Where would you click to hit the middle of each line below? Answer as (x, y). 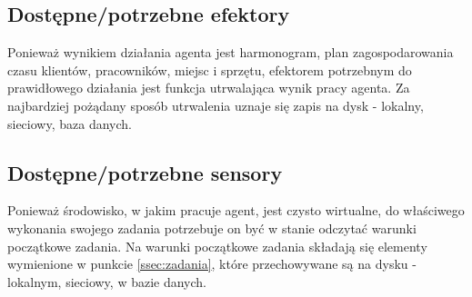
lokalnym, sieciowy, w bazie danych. (107, 281)
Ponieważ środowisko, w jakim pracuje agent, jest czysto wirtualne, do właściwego (236, 210)
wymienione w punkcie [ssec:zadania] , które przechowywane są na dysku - (212, 264)
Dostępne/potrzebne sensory (145, 172)
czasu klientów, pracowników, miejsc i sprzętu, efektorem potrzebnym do (210, 69)
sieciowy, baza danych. (70, 123)
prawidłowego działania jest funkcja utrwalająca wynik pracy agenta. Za (209, 88)
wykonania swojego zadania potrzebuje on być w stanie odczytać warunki (212, 228)
